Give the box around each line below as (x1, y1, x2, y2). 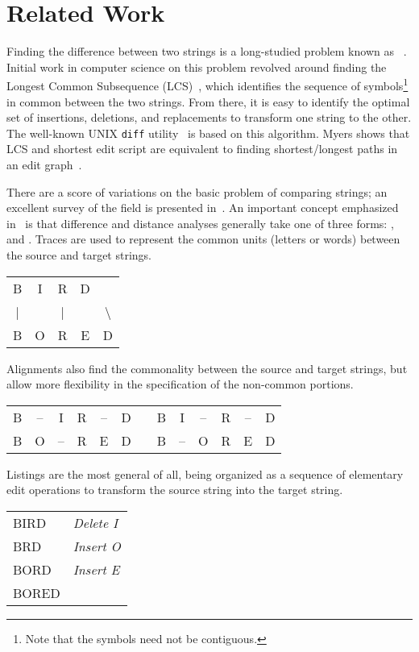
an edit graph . (6, 156, 82, 172)
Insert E (73, 559, 120, 579)
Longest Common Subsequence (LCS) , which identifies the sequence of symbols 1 (6, 75, 409, 93)
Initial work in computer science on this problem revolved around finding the (6, 58, 387, 75)
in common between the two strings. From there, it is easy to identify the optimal (6, 93, 410, 110)
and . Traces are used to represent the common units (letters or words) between (6, 230, 400, 247)
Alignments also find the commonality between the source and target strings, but (6, 359, 408, 376)
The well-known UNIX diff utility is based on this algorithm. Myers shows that (6, 124, 410, 141)
